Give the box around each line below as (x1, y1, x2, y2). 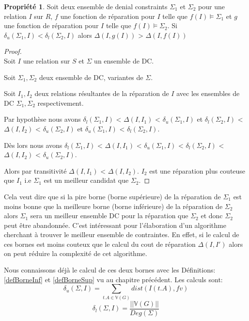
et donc (201, 210, 223, 221)
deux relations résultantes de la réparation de (34, 88, 169, 98)
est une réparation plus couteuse (149, 165, 246, 176)
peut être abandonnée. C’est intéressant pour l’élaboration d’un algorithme (4, 220, 226, 230)
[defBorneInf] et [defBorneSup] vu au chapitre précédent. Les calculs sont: (4, 274, 223, 284)
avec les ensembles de (176, 88, 240, 98)
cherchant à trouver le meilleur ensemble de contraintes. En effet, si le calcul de (4, 229, 239, 240)
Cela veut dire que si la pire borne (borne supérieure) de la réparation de (4, 191, 221, 201)
